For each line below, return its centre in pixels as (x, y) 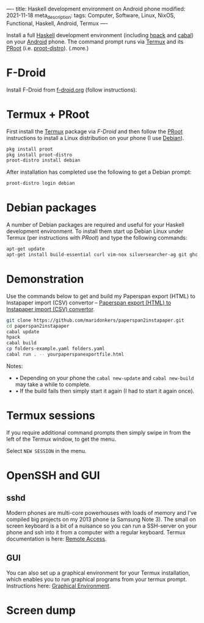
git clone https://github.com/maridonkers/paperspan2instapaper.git (95, 320)
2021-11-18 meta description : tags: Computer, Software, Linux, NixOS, (91, 16)
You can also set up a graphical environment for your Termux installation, (98, 573)
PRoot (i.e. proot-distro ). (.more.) (48, 48)
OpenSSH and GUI (53, 476)
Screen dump (41, 610)
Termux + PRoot (48, 114)
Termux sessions (51, 416)
